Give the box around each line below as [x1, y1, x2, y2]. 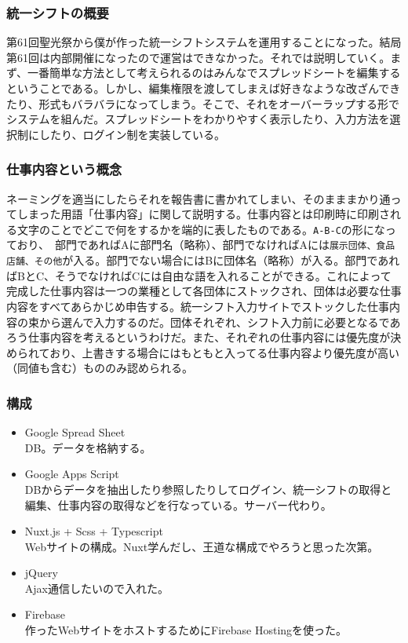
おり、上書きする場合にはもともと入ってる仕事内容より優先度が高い [49, 344, 400, 360]
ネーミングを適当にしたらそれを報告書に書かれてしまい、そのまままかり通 [6, 190, 391, 206]
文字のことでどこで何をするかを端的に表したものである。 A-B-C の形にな [16, 221, 385, 237]
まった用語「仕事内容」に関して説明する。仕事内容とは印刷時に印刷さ [27, 206, 391, 222]
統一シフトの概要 [6, 2, 109, 22]
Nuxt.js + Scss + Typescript [24, 523, 163, 539]
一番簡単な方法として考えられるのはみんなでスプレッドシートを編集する [27, 64, 401, 81]
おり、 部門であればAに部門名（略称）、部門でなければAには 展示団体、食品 [16, 236, 395, 253]
